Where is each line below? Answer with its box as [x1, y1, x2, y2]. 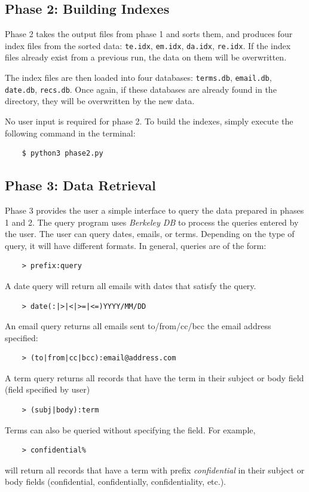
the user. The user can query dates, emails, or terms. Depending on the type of [5, 227, 295, 240]
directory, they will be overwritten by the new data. [5, 95, 195, 107]
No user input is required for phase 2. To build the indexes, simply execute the [5, 114, 293, 127]
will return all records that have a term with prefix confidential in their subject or [5, 463, 305, 476]
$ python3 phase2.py [22, 149, 103, 158]
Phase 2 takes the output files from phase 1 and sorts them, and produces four [5, 28, 293, 40]
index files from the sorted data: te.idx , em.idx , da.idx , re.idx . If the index [5, 39, 291, 51]
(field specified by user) [5, 383, 90, 396]
